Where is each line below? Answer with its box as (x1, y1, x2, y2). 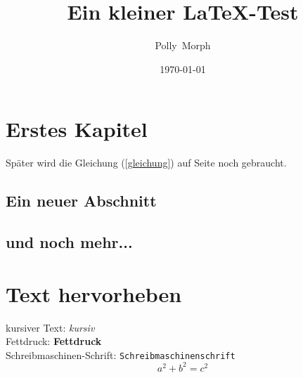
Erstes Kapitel (6, 115, 148, 143)
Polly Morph (155, 38, 211, 53)
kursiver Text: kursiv (6, 320, 95, 334)
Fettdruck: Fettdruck (6, 334, 102, 348)
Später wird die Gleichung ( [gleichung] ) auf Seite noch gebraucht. (6, 155, 287, 170)
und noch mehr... (6, 231, 133, 253)
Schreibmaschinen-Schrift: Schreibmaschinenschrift (6, 347, 236, 362)
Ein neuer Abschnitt (6, 190, 157, 211)
